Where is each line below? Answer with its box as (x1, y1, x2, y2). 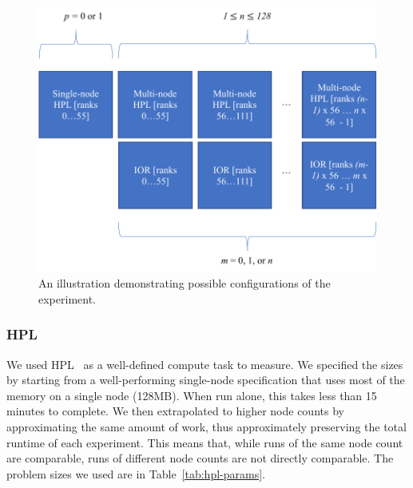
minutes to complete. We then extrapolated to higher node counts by (6, 403, 344, 419)
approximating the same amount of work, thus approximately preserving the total (6, 419, 407, 435)
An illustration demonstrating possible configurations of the (38, 275, 331, 292)
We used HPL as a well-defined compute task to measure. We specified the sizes (6, 355, 403, 372)
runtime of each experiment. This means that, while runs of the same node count (6, 434, 403, 450)
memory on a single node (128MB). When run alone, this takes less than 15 (6, 387, 377, 403)
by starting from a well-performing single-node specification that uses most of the (6, 371, 405, 388)
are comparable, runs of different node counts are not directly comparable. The (6, 450, 394, 466)
